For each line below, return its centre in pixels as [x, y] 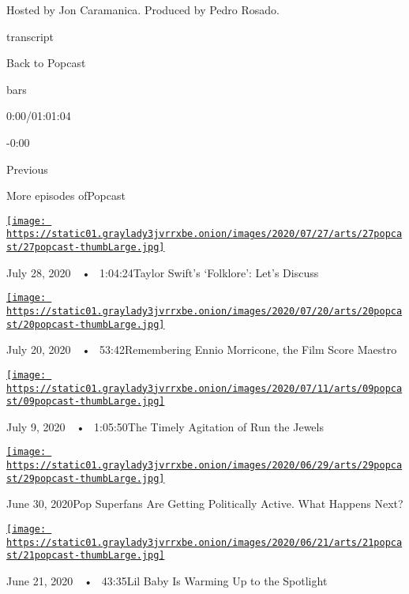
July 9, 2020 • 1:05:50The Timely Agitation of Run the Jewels [165, 426]
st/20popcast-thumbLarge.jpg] [86, 324]
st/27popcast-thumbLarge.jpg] [86, 248]
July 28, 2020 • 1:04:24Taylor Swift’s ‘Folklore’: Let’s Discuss [163, 272]
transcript [30, 36]
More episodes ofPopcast [66, 195]
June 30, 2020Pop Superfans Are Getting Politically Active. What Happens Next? [205, 504]
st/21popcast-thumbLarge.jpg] [86, 556]
